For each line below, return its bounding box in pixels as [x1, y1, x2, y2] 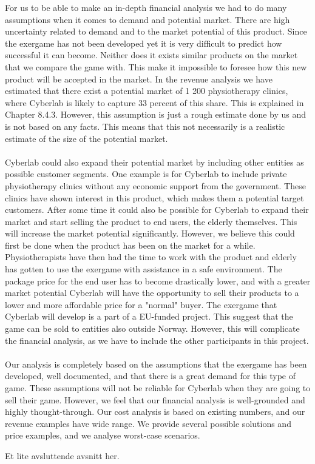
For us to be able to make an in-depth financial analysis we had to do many [5, 1, 287, 13]
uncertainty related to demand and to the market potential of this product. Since [5, 25, 307, 38]
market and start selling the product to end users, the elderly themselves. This [5, 215, 297, 227]
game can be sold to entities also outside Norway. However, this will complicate [5, 322, 300, 335]
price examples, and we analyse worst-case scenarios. [5, 429, 200, 442]
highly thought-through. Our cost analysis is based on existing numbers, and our [5, 405, 305, 418]
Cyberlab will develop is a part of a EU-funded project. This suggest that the [5, 310, 293, 323]
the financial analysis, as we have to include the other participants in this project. [5, 334, 309, 346]
